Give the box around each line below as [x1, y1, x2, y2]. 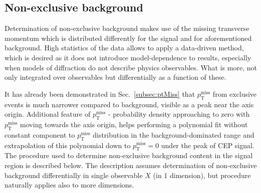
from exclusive [212, 88, 257, 99]
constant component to [5, 129, 75, 140]
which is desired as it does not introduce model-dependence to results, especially [5, 52, 251, 62]
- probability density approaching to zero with [108, 109, 250, 119]
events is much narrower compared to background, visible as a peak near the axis [5, 99, 254, 109]
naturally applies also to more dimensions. [5, 180, 134, 190]
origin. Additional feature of [5, 109, 91, 119]
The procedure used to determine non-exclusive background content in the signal [5, 150, 253, 161]
